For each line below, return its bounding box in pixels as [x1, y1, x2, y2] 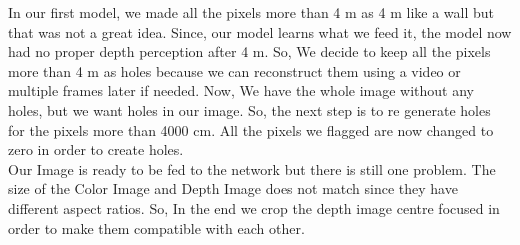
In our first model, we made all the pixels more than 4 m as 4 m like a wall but [8, 2, 495, 22]
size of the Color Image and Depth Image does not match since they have [8, 178, 458, 199]
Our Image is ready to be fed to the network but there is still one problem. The [8, 158, 496, 179]
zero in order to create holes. [8, 139, 184, 160]
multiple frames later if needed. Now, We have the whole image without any [8, 80, 475, 101]
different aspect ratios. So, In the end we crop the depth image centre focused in [8, 197, 500, 218]
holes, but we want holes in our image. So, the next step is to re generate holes [8, 99, 491, 120]
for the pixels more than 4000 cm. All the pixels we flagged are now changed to [8, 119, 494, 140]
